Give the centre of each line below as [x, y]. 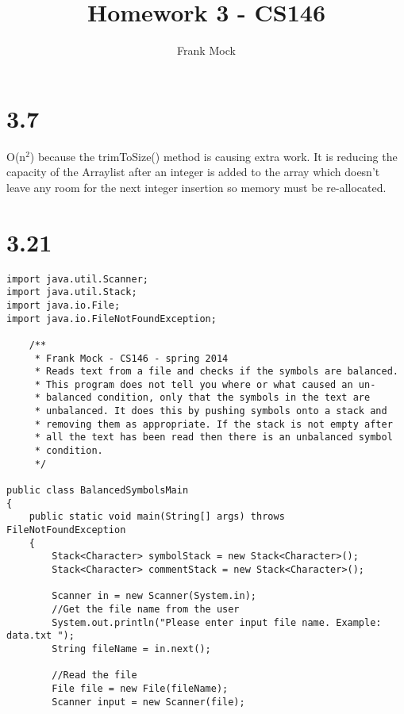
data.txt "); [40, 636]
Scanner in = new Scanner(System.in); [154, 596]
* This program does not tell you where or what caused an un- [205, 384]
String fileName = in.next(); [131, 649]
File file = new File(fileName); [140, 688]
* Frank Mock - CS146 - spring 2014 [131, 358]
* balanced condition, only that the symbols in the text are [202, 398]
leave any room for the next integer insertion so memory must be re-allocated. [196, 187]
